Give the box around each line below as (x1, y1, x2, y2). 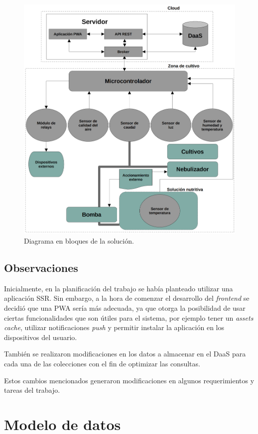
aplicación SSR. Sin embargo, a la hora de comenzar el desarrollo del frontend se (4, 293, 250, 303)
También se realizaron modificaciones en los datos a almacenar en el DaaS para (4, 348, 246, 359)
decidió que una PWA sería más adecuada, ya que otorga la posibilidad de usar (4, 302, 246, 313)
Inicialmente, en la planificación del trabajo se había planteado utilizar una (4, 283, 233, 293)
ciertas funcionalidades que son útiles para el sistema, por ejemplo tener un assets (4, 312, 254, 323)
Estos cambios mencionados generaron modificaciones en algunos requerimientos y (4, 375, 255, 385)
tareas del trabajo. (4, 385, 60, 395)
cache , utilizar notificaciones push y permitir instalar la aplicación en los (4, 322, 224, 333)
